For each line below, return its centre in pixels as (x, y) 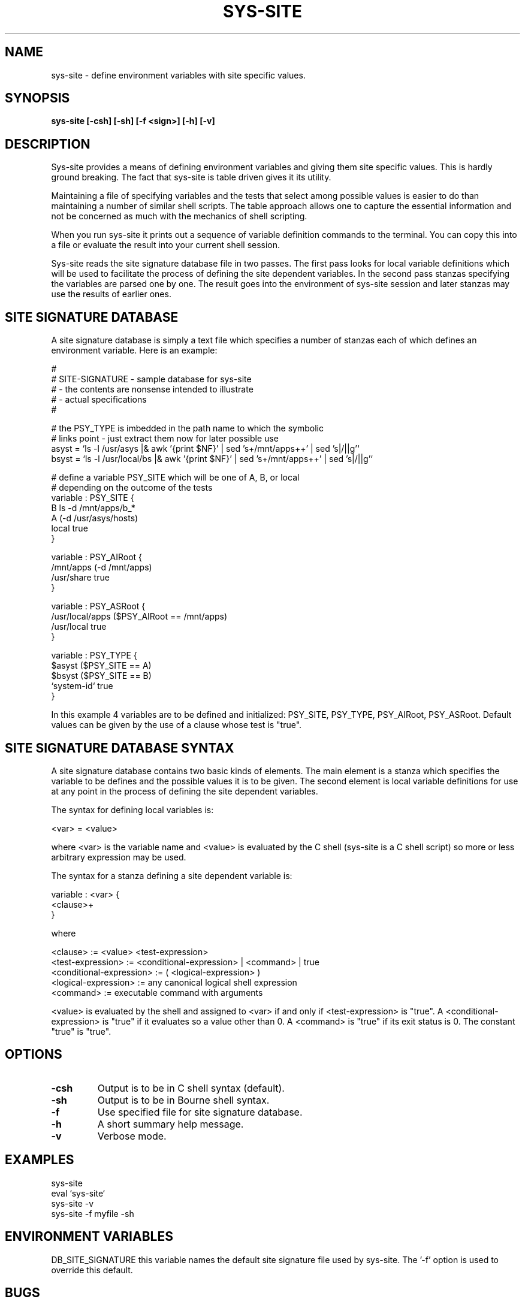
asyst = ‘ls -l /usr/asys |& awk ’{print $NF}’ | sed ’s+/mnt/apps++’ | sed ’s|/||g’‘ (205, 449)
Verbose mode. (132, 1136)
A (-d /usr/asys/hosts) (95, 518)
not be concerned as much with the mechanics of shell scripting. (179, 216)
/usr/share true (80, 578)
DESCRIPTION (48, 144)
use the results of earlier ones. (111, 294)
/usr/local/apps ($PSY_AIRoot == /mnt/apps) (139, 617)
